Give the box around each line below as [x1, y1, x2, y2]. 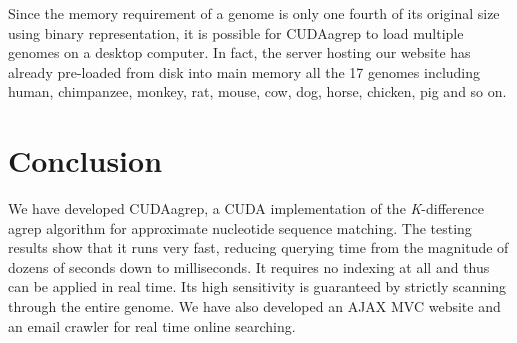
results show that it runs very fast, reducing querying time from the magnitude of [8, 237, 509, 258]
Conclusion [8, 140, 163, 181]
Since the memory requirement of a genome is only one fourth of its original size [8, 3, 500, 23]
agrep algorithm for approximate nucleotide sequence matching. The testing [8, 217, 472, 238]
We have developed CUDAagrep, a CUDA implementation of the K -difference [8, 198, 484, 219]
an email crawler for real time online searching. [8, 315, 296, 336]
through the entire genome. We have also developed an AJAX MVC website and [8, 296, 501, 317]
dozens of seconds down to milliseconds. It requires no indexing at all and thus [8, 256, 490, 277]
